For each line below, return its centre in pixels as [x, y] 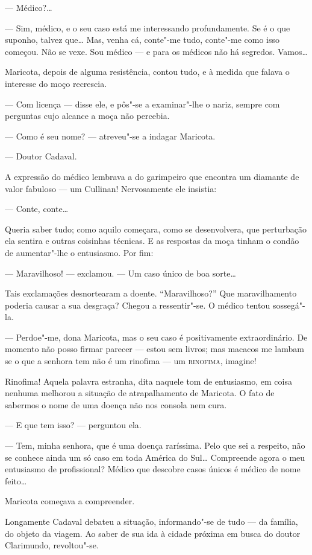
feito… [16, 480]
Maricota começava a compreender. [70, 501]
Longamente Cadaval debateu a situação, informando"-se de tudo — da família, [151, 521]
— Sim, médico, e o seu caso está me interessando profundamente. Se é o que [148, 27]
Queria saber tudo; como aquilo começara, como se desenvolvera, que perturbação [156, 229]
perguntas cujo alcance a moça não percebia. [87, 116]
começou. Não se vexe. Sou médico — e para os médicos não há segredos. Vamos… [156, 51]
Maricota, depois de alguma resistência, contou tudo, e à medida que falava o [147, 72]
